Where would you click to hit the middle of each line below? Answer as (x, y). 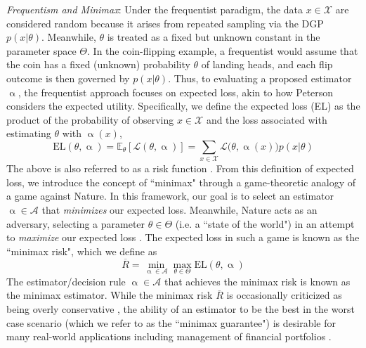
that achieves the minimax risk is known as (257, 281)
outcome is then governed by (68, 78)
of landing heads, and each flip (267, 64)
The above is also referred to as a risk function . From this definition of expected (180, 168)
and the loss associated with (267, 119)
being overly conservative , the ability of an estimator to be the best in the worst (181, 309)
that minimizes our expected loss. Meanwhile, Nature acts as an (179, 210)
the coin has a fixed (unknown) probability (98, 64)
